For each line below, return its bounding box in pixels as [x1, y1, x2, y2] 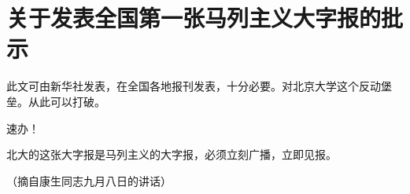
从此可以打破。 [28, 93, 105, 109]
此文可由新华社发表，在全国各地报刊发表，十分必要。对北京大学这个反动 [6, 78, 381, 94]
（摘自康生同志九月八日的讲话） [6, 172, 172, 189]
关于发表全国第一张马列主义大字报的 [6, 2, 382, 34]
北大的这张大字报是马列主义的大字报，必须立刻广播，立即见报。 [6, 146, 337, 163]
